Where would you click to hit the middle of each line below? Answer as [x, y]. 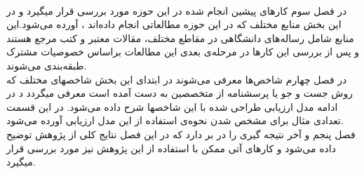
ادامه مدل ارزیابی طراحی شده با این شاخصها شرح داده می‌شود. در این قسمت [172, 106]
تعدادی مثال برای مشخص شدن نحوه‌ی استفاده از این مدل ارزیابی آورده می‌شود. [175, 120]
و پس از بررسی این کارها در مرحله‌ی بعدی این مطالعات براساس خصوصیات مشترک [183, 52]
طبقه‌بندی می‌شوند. [47, 65]
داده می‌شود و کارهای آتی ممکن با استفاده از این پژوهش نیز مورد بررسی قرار [171, 148]
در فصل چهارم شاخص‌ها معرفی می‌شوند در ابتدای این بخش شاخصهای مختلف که [177, 79]
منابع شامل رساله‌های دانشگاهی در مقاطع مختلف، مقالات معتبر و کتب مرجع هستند [180, 38]
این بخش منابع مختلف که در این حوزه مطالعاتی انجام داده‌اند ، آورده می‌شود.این [174, 24]
